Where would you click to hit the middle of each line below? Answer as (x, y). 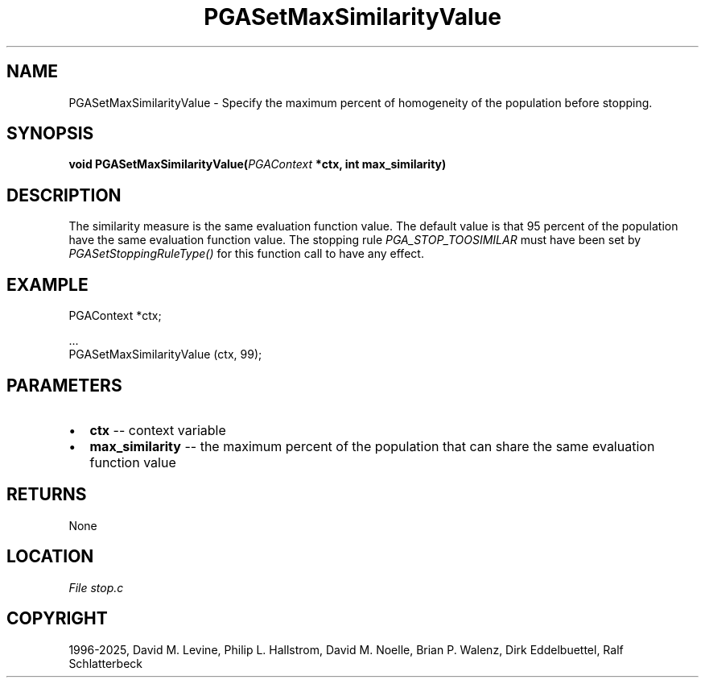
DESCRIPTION (64, 195)
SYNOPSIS (50, 134)
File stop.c (96, 587)
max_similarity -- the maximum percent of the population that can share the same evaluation (372, 446)
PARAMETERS (64, 385)
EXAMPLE (47, 284)
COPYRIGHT (57, 619)
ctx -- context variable (158, 430)
